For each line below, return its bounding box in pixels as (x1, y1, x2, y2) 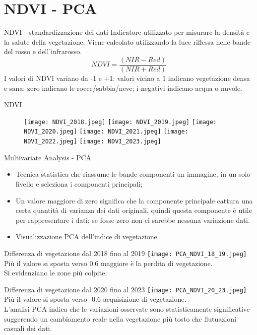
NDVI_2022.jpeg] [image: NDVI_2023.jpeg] (24, 138, 161, 145)
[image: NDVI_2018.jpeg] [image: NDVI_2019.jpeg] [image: (24, 118, 217, 126)
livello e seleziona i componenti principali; (15, 178, 143, 189)
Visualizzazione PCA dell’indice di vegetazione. (15, 231, 159, 242)
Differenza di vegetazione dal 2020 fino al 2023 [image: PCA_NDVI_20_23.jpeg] (4, 284, 247, 294)
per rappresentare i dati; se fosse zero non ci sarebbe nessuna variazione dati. (15, 214, 250, 225)
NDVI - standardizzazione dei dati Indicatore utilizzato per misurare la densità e (4, 27, 250, 37)
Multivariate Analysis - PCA (4, 152, 91, 162)
